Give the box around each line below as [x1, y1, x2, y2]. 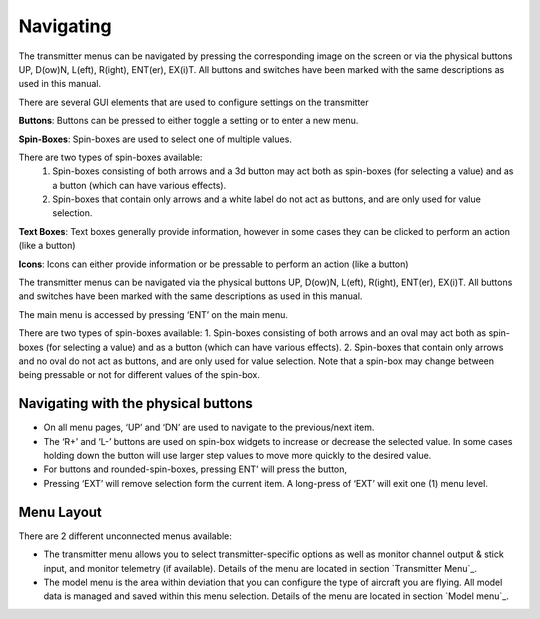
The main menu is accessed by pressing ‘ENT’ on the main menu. [18, 308, 289, 320]
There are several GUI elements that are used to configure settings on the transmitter [18, 96, 369, 108]
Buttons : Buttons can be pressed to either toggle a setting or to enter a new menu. [18, 115, 359, 127]
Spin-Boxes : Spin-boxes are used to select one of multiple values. [18, 133, 292, 145]
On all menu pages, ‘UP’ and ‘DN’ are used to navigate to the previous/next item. [43, 421, 375, 434]
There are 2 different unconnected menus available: [18, 530, 232, 542]
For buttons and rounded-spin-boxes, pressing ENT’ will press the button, [43, 463, 348, 475]
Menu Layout [18, 503, 102, 520]
